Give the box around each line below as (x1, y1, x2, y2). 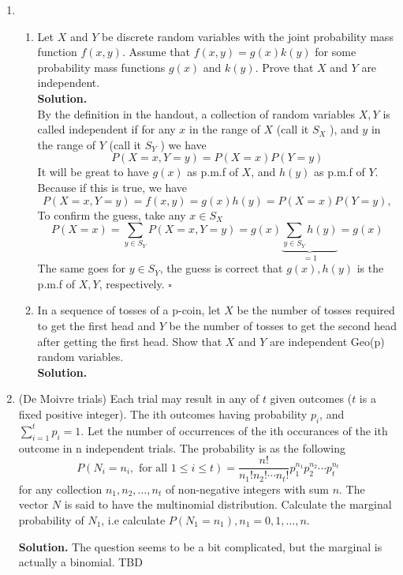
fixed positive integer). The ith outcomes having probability (18, 406, 308, 423)
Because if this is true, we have (37, 179, 188, 195)
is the (356, 260, 384, 276)
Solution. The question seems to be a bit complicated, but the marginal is (18, 538, 382, 554)
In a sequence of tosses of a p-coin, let (37, 302, 221, 318)
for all (138, 462, 168, 474)
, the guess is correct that (159, 260, 283, 276)
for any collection (18, 480, 103, 497)
